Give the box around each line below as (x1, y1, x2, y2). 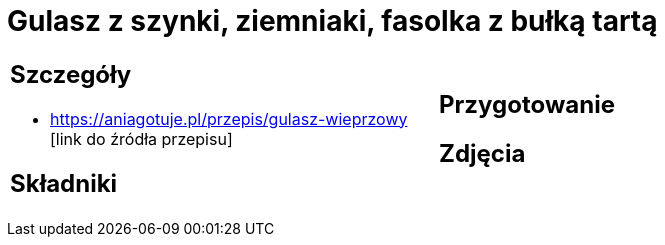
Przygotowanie (439, 89, 615, 119)
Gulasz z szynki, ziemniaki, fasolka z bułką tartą (7, 4, 658, 38)
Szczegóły (10, 59, 132, 89)
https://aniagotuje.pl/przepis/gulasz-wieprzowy (50, 108, 408, 129)
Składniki (10, 168, 118, 198)
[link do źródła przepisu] (50, 128, 233, 149)
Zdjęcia (439, 138, 526, 168)
